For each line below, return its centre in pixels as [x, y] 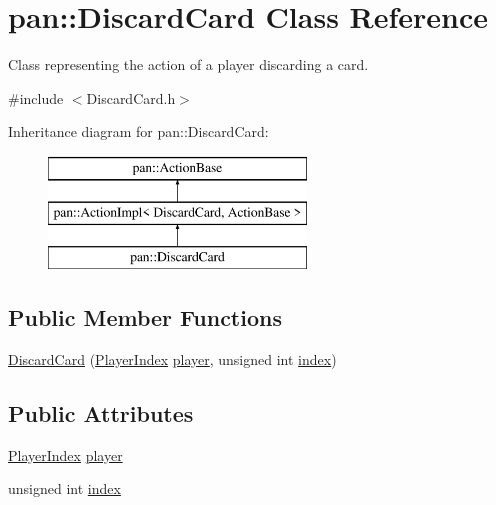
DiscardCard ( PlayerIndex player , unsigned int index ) [172, 359]
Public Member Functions [145, 317]
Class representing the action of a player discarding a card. [188, 64]
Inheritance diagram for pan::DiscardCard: [138, 131]
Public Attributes [101, 413]
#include [36, 97]
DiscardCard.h [131, 97]
